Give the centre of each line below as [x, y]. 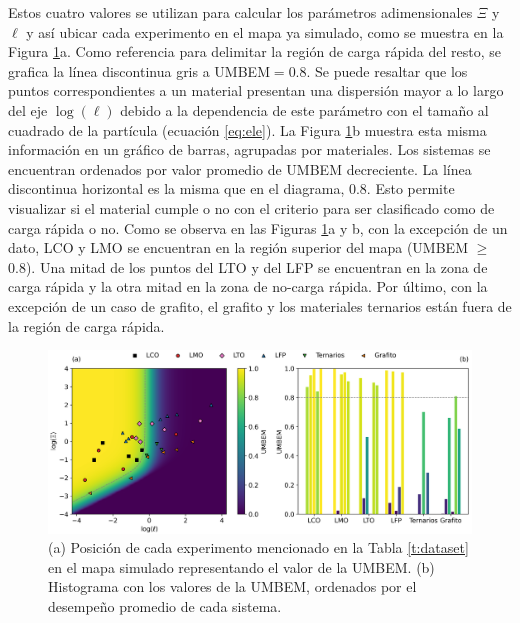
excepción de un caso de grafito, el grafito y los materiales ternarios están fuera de [260, 305]
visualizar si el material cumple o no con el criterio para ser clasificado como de [251, 207]
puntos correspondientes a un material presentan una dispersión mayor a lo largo [256, 90]
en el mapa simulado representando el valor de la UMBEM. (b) [241, 566]
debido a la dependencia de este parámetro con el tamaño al [304, 109]
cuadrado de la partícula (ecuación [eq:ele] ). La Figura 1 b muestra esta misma [247, 129]
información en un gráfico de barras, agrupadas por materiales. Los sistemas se [249, 149]
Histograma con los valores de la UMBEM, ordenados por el [232, 586]
